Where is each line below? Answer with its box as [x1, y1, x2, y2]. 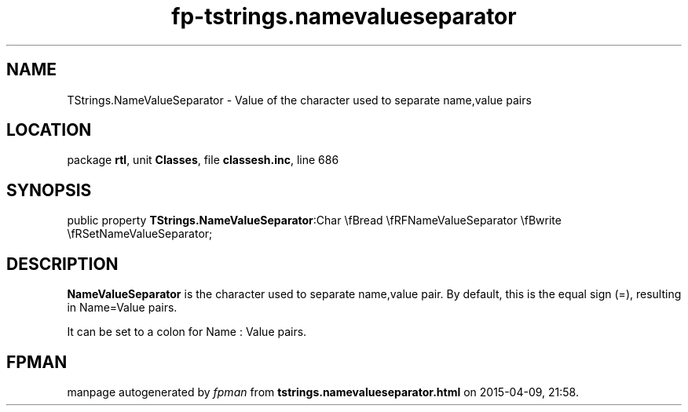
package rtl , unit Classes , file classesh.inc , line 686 [67, 153, 339, 167]
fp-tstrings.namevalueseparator [171, 3, 517, 30]
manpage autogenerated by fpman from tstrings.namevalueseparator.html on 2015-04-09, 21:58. [67, 385, 579, 399]
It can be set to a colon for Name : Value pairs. [67, 325, 307, 339]
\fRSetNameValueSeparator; [67, 227, 213, 241]
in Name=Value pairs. [67, 301, 177, 315]
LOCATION [6, 120, 92, 140]
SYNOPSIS [6, 180, 92, 200]
